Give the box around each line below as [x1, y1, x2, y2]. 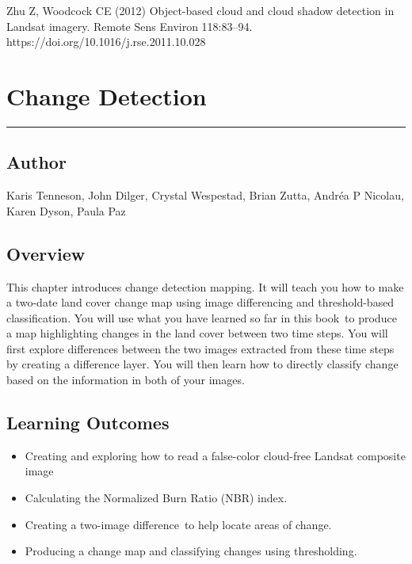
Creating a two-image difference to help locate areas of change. [25, 516, 332, 532]
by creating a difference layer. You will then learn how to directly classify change [6, 356, 399, 372]
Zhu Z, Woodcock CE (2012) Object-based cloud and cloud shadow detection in [6, 2, 395, 18]
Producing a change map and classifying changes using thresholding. [25, 543, 357, 559]
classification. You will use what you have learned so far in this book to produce [6, 309, 397, 326]
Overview [6, 241, 86, 265]
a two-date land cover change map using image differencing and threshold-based [6, 294, 395, 311]
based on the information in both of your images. [6, 372, 245, 388]
